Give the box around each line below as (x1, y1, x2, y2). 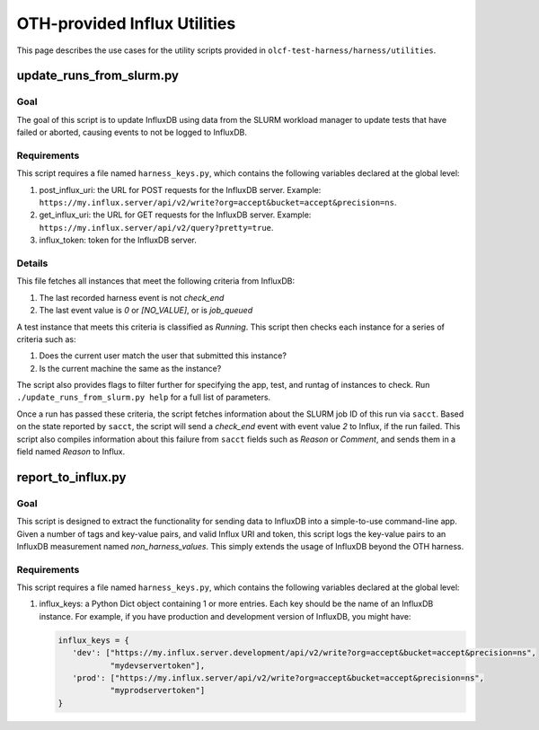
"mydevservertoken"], (110, 660, 206, 671)
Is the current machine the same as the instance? (39, 363, 222, 374)
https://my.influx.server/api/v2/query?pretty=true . (39, 222, 274, 233)
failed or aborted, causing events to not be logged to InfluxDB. (16, 127, 247, 138)
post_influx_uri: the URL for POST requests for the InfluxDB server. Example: (39, 184, 322, 195)
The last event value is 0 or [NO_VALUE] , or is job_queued (39, 305, 253, 316)
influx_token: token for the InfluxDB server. (39, 234, 198, 246)
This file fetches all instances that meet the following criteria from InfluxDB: (16, 276, 296, 286)
